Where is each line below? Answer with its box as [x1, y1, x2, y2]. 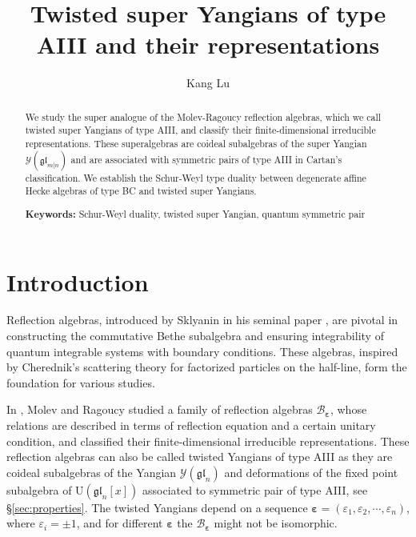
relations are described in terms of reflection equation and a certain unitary [6, 417, 376, 434]
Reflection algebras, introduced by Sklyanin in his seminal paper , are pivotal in [6, 311, 398, 328]
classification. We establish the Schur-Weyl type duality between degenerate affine [25, 170, 366, 184]
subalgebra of [6, 481, 72, 498]
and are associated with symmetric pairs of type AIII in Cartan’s [70, 152, 342, 166]
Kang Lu [186, 74, 230, 91]
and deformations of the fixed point [224, 463, 398, 480]
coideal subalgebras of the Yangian [6, 463, 177, 480]
